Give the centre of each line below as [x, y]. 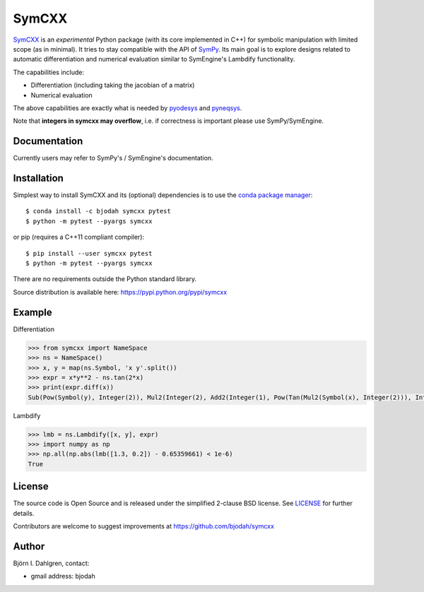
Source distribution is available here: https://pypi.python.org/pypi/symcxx [120, 292]
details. [24, 513]
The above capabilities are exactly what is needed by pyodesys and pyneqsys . [128, 108]
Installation [38, 178]
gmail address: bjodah [63, 576]
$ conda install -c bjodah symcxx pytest [98, 211]
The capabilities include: [49, 72]
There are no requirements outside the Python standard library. [105, 279]
